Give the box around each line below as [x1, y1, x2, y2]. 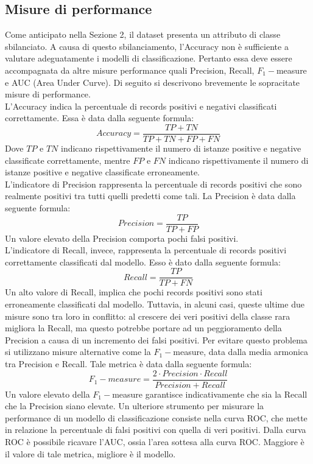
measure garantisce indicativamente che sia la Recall [112, 387, 308, 400]
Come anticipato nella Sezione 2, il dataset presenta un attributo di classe [5, 28, 281, 41]
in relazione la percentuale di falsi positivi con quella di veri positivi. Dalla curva [5, 423, 306, 436]
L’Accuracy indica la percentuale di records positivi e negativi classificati [5, 99, 277, 112]
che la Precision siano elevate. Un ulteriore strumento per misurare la [5, 399, 264, 412]
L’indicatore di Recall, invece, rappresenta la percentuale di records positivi [5, 244, 287, 256]
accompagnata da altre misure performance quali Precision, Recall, [5, 63, 255, 76]
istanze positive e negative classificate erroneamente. [5, 166, 200, 178]
